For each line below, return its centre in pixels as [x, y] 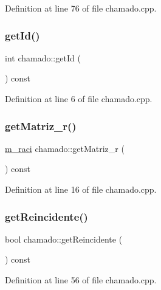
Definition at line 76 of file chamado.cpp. [81, 8]
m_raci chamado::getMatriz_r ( [65, 148]
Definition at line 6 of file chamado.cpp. [79, 98]
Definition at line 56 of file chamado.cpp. [81, 280]
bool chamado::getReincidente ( [64, 239]
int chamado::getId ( [43, 57]
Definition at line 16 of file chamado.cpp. [81, 189]
